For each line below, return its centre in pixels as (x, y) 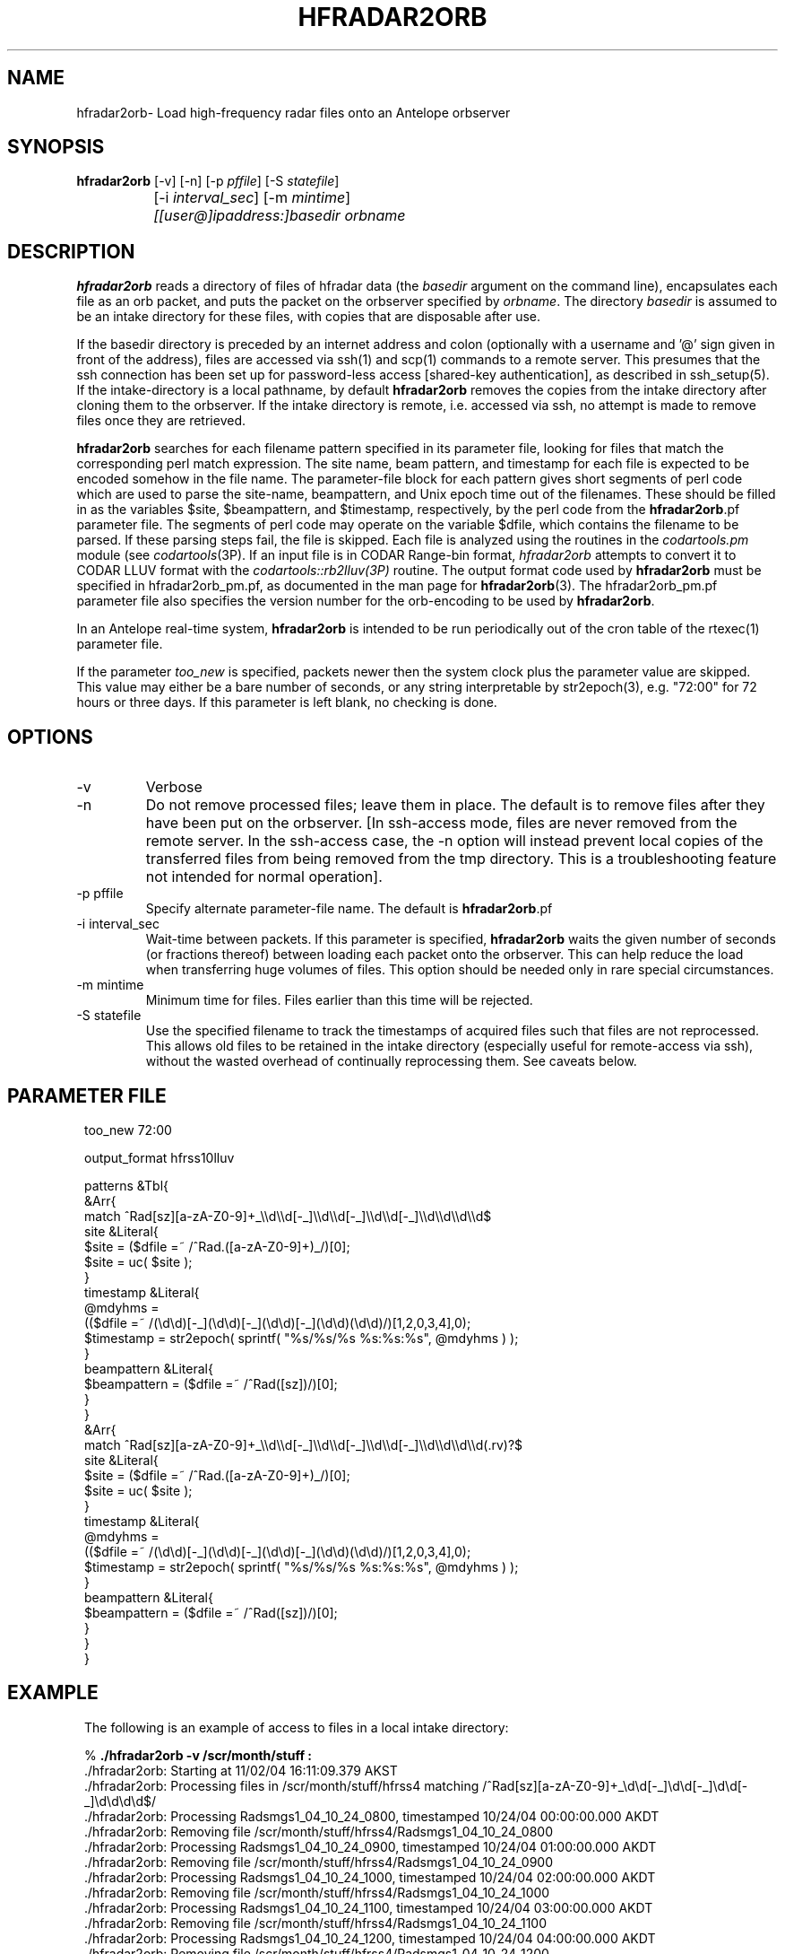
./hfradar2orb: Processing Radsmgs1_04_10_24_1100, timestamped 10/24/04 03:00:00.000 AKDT (369, 1907)
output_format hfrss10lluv (160, 1157)
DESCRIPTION (71, 251)
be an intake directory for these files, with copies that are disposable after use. (309, 317)
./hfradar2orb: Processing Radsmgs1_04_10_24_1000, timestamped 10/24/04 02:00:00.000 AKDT (370, 1877)
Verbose (174, 787)
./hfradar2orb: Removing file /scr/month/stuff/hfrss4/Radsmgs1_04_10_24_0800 (319, 1831)
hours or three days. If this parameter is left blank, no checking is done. (287, 702)
